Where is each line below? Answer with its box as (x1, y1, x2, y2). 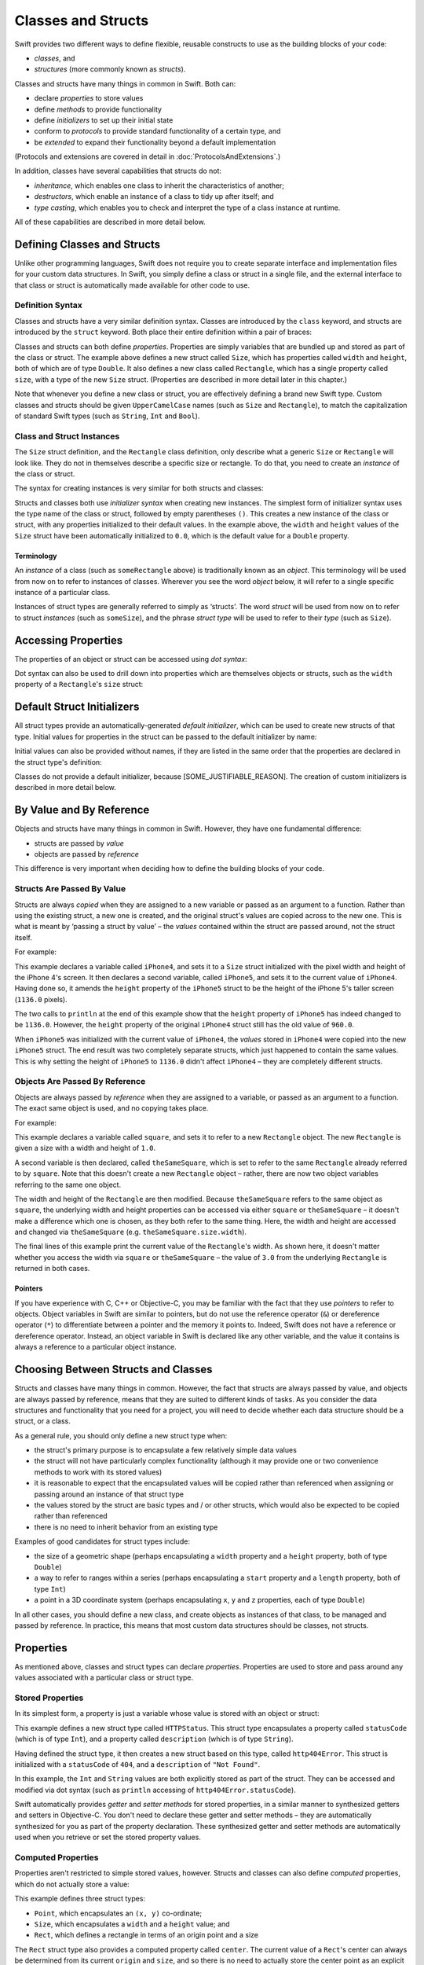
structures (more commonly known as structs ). (34, 64, 186, 74)
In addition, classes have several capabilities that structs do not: (14, 166, 222, 176)
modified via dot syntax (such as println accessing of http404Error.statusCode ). (14, 1785, 296, 1794)
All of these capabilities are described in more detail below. (14, 217, 206, 227)
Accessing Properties (14, 634, 123, 647)
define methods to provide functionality (34, 105, 163, 114)
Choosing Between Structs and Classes (14, 1363, 213, 1376)
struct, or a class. (14, 1416, 71, 1426)
